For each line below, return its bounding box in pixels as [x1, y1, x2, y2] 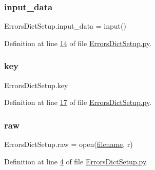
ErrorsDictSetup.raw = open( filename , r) [4, 139, 133, 150]
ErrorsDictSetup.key [4, 79, 68, 90]
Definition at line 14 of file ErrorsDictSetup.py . [4, 37, 152, 48]
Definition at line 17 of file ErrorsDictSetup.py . [4, 97, 152, 108]
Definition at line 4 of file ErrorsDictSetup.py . [4, 156, 148, 166]
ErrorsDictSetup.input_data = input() [4, 20, 126, 31]
